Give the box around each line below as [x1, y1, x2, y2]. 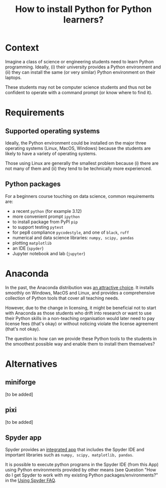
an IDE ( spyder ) [12, 245, 44, 251]
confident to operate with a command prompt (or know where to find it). [5, 89, 153, 95]
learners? [63, 14, 104, 25]
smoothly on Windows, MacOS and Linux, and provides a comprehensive [5, 290, 155, 296]
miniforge [5, 378, 36, 387]
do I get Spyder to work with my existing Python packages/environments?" [5, 472, 158, 478]
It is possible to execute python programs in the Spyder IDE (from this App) [5, 462, 159, 468]
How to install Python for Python [15, 3, 152, 15]
